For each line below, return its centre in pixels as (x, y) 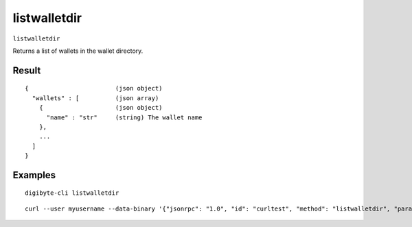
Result (27, 70)
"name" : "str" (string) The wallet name (124, 117)
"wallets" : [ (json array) (95, 98)
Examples (34, 175)
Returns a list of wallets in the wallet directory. (78, 51)
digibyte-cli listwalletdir (72, 193)
